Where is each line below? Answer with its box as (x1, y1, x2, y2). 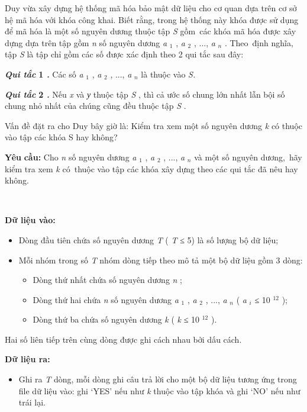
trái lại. (18, 396, 46, 408)
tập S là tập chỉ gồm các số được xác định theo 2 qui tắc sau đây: (5, 48, 244, 60)
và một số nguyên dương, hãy (194, 150, 302, 163)
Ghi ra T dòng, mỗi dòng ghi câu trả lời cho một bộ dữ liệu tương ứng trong (18, 373, 297, 385)
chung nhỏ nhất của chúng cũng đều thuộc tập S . (5, 99, 186, 112)
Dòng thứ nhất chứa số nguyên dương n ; (33, 273, 183, 286)
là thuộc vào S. (141, 67, 196, 80)
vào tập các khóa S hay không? (5, 131, 118, 143)
